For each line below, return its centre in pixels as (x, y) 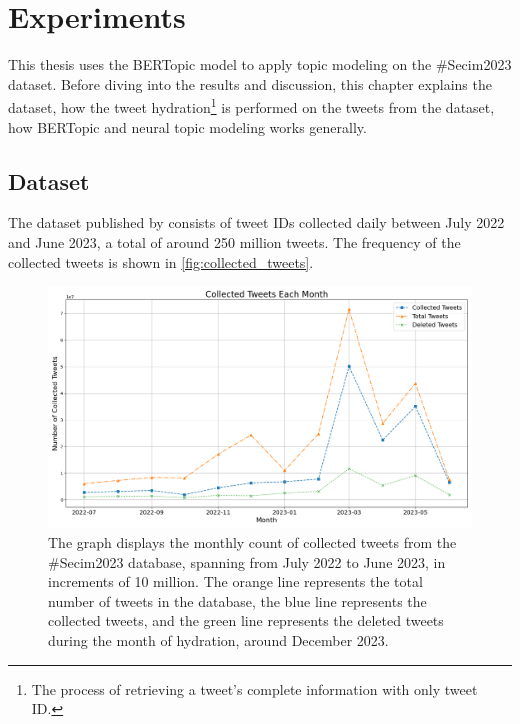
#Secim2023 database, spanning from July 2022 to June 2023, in (247, 561)
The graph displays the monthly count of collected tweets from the (252, 541)
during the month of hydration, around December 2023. (218, 639)
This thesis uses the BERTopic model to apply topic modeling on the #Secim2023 (260, 64)
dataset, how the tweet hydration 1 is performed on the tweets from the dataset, (251, 105)
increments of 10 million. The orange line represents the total (235, 581)
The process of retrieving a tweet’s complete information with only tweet (254, 688)
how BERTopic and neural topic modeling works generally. (187, 126)
